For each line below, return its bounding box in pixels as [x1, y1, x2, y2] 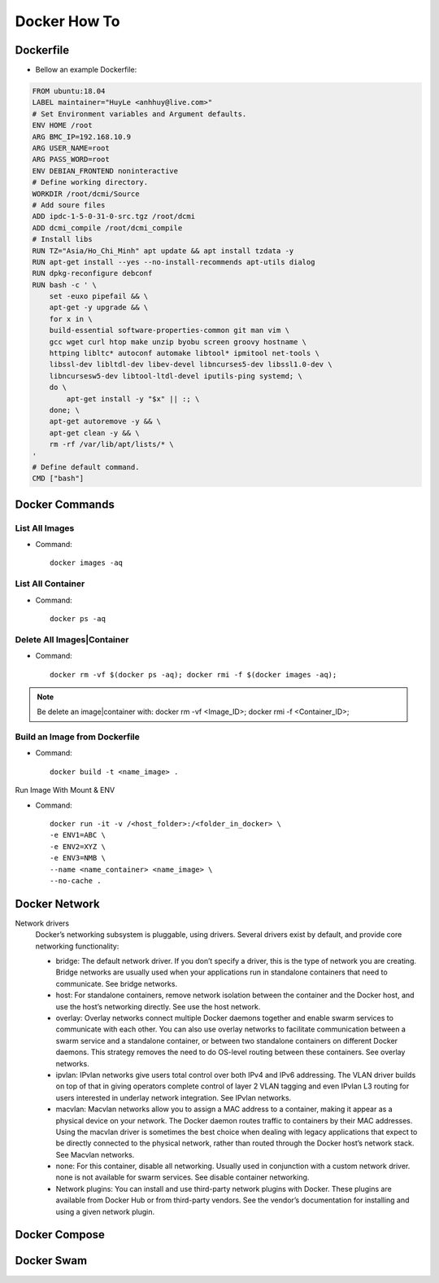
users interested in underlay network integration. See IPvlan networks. [55, 1093, 292, 1102]
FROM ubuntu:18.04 [32, 86, 106, 96]
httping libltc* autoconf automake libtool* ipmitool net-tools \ [49, 348, 320, 358]
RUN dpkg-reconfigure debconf [32, 269, 153, 278]
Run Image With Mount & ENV [15, 786, 115, 795]
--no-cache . [50, 876, 102, 885]
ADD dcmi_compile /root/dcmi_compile [32, 223, 183, 232]
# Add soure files [32, 200, 106, 209]
